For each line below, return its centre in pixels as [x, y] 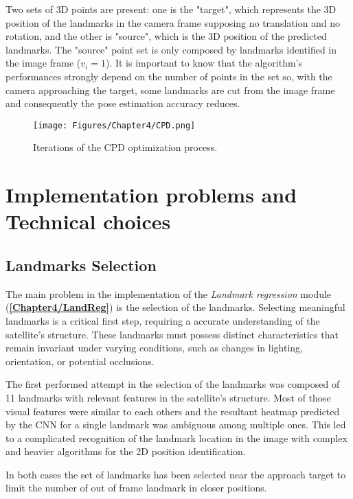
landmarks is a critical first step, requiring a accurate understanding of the [163, 320]
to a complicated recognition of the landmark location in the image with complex [176, 438]
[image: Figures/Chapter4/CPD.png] [114, 125]
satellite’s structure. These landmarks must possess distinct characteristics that [172, 334]
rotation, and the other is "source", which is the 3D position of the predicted [166, 36]
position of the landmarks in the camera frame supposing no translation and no [173, 22]
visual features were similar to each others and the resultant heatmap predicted [173, 411]
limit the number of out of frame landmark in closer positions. [136, 488]
